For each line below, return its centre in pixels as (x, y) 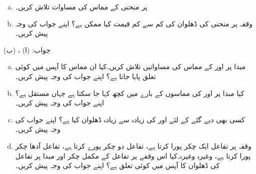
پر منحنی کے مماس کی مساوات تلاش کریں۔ (81, 6)
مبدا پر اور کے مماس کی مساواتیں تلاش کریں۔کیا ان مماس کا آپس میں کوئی (130, 66)
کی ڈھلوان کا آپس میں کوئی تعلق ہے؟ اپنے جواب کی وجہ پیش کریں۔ (118, 165)
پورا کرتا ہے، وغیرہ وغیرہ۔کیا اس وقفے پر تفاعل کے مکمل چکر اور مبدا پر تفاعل (133, 155)
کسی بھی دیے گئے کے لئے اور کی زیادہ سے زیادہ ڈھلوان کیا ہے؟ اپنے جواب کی (130, 119)
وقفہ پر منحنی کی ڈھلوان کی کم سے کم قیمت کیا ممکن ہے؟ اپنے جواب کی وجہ (134, 23)
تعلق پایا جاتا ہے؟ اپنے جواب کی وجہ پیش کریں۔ (86, 76)
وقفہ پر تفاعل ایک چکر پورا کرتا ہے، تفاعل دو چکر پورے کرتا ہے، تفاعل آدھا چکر (133, 145)
